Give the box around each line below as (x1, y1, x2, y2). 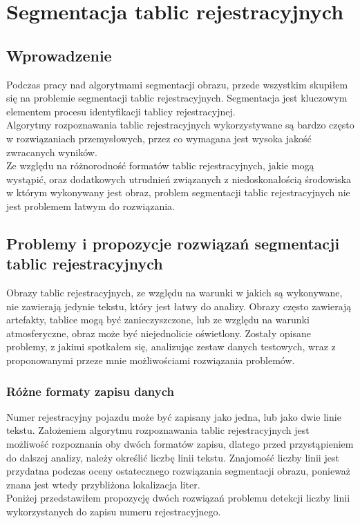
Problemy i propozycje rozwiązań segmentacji (6, 232, 340, 254)
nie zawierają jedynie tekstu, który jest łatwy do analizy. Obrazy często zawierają (6, 298, 352, 313)
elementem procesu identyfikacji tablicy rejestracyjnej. (6, 104, 236, 118)
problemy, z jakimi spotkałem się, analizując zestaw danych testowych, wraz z (6, 339, 336, 354)
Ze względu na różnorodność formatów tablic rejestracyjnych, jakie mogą (6, 158, 314, 173)
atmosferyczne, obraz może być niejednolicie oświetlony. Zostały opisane (6, 325, 311, 340)
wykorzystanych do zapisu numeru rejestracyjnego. (6, 504, 221, 519)
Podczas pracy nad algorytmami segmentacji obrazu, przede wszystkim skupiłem (6, 77, 348, 91)
